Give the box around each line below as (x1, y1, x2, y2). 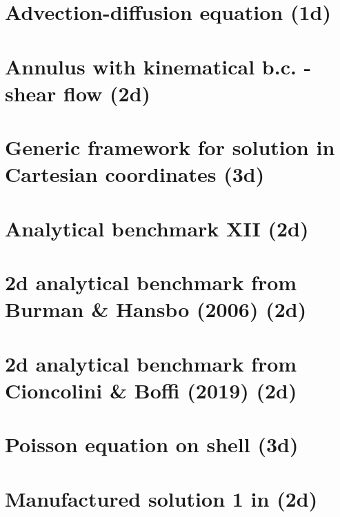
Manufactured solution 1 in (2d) (5, 484, 318, 512)
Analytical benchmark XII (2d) (5, 214, 309, 242)
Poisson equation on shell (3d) (5, 430, 299, 458)
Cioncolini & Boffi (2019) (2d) (5, 376, 297, 404)
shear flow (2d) (5, 79, 151, 107)
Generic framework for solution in (5, 133, 335, 161)
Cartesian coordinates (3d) (5, 160, 265, 188)
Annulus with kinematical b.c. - (5, 52, 312, 80)
